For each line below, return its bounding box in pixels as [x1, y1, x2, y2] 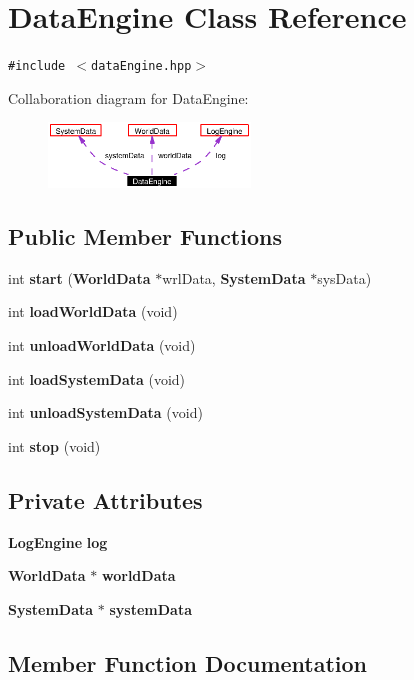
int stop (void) [8, 435, 101, 456]
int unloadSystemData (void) [8, 402, 203, 423]
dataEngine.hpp [91, 59, 192, 74]
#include [8, 59, 66, 74]
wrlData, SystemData [162, 267, 306, 288]
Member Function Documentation [8, 647, 368, 678]
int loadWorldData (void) [8, 301, 178, 322]
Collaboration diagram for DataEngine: [8, 87, 249, 108]
